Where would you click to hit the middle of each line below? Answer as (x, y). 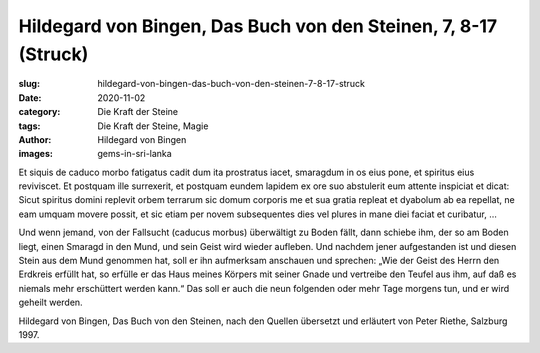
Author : (35, 139)
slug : (29, 84)
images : (36, 154)
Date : (30, 97)
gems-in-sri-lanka (134, 154)
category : (39, 112)
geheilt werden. (51, 302)
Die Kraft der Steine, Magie (153, 126)
